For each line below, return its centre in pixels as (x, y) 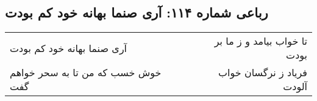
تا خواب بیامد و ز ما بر (261, 41)
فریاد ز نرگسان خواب (262, 73)
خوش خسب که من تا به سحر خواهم (86, 73)
